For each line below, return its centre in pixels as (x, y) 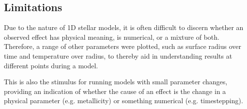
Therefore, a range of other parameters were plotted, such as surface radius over (123, 46)
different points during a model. (51, 65)
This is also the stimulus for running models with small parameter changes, (116, 82)
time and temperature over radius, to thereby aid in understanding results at (118, 55)
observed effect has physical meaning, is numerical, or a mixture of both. (112, 37)
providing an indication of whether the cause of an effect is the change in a (115, 91)
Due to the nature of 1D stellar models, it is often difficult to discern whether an (124, 27)
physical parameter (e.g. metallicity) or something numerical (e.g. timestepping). (123, 101)
